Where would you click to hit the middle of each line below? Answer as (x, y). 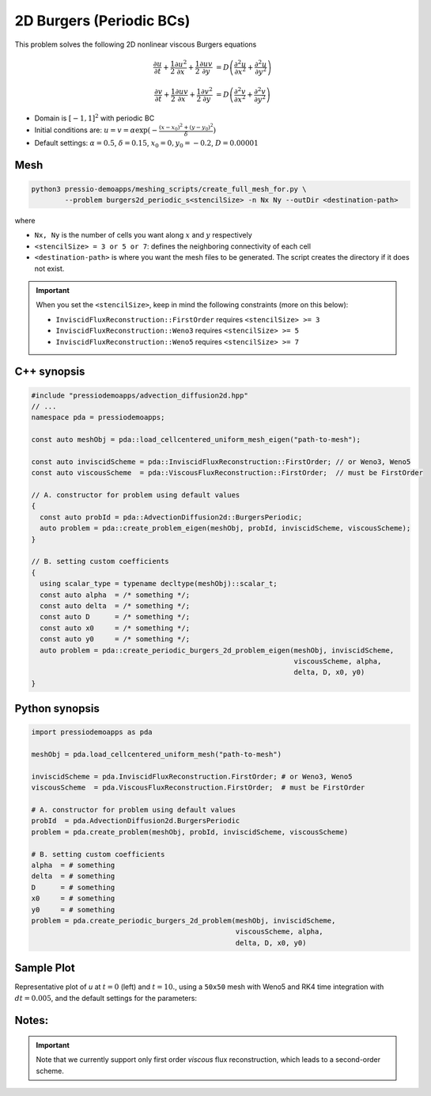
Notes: (32, 1020)
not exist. (49, 268)
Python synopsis (57, 709)
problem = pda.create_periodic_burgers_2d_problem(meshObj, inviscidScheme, (183, 920)
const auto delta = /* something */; (115, 605)
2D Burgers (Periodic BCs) (102, 21)
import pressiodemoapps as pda (92, 732)
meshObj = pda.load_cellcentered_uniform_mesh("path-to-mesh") (157, 755)
